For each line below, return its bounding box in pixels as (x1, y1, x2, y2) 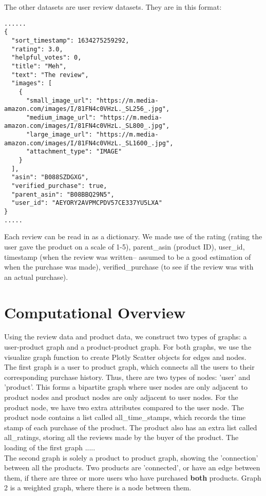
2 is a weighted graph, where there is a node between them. (4, 482, 192, 493)
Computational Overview (4, 301, 186, 322)
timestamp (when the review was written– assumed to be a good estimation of (4, 251, 251, 262)
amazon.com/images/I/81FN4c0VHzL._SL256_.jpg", (4, 105, 170, 113)
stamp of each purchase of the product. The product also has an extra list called (4, 422, 257, 432)
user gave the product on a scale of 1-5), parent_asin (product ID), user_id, (4, 241, 245, 252)
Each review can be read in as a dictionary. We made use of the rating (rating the (4, 231, 262, 242)
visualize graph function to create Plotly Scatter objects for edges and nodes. (4, 351, 246, 362)
